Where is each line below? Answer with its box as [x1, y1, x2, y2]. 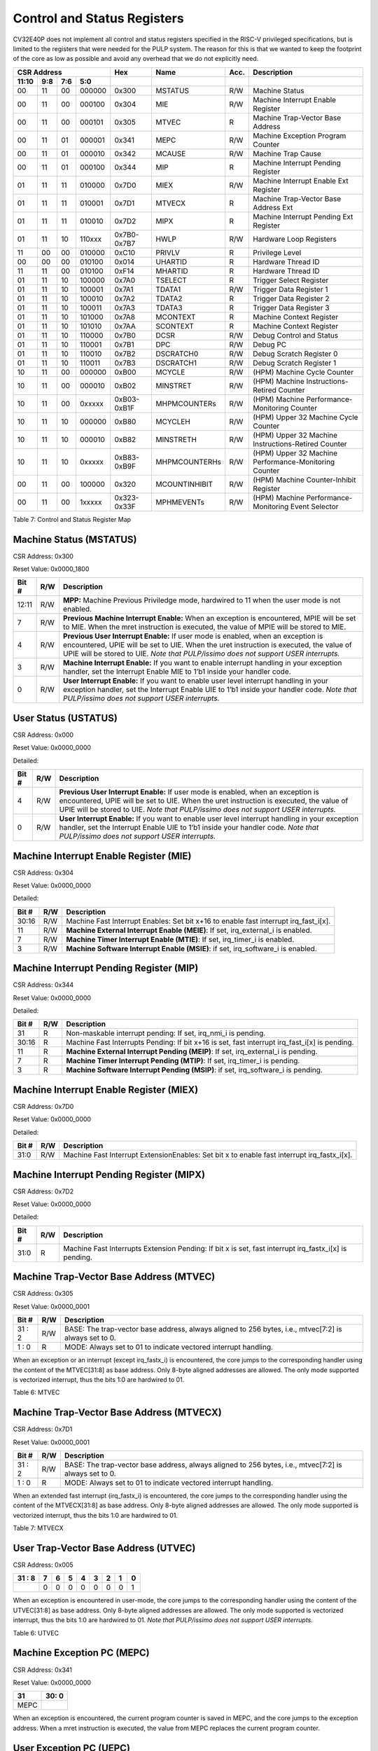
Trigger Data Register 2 [253, 293, 330, 303]
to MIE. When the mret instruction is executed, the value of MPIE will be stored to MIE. [63, 622, 346, 632]
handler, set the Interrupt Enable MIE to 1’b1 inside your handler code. [63, 667, 291, 677]
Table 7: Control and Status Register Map [13, 515, 132, 523]
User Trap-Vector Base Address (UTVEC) [13, 1542, 196, 1554]
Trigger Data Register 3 [253, 303, 330, 312]
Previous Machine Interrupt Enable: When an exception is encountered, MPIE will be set [63, 614, 356, 623]
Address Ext [253, 202, 293, 212]
